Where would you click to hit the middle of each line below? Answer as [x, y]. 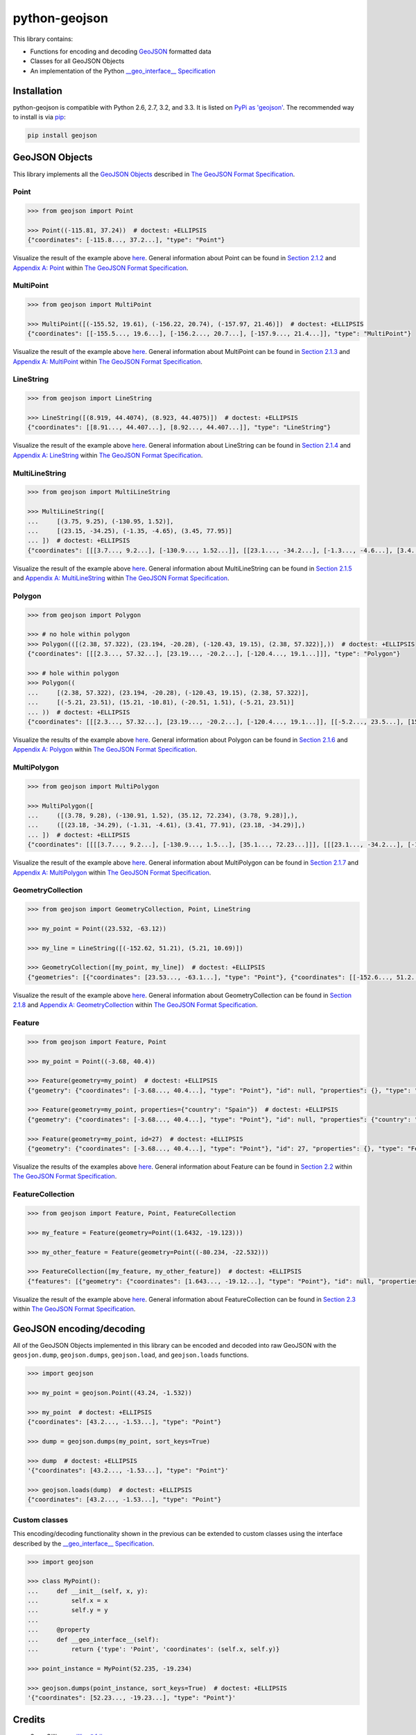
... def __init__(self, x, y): [88, 1591]
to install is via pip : [39, 117]
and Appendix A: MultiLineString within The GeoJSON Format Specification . [121, 578]
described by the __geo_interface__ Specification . [84, 1543]
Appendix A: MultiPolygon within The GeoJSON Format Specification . [112, 872]
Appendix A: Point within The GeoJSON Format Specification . [101, 268]
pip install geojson [62, 135]
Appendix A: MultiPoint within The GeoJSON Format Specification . [107, 362]
